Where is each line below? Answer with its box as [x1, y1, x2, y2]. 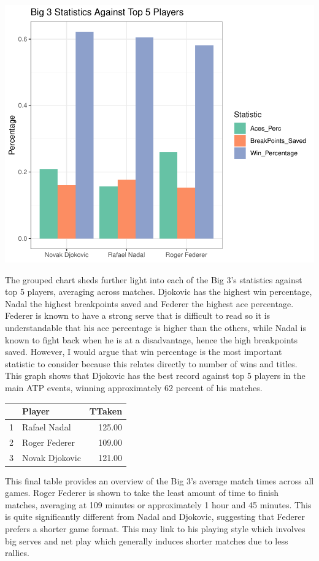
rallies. [5, 546, 29, 559]
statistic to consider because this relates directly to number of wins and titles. [5, 357, 298, 370]
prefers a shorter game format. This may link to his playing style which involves [5, 522, 306, 535]
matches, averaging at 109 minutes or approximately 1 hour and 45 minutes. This [5, 498, 312, 511]
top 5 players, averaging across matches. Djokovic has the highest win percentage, [5, 285, 312, 298]
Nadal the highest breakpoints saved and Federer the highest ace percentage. [5, 297, 294, 310]
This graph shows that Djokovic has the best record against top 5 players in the [5, 369, 306, 382]
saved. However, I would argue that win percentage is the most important [5, 345, 282, 358]
